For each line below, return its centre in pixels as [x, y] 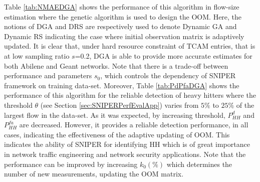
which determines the [199, 164]
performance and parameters [48, 75]
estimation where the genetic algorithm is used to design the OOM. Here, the [123, 16]
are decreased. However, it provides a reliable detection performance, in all [134, 125]
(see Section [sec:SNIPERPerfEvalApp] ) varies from [119, 105]
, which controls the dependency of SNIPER [168, 75]
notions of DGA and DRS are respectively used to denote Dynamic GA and [120, 26]
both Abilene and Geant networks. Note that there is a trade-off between [116, 65]
